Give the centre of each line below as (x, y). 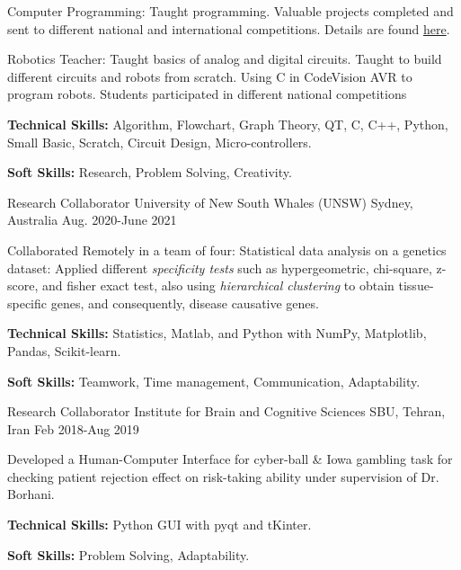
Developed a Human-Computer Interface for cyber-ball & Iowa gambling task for (230, 459)
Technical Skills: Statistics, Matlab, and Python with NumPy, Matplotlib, (217, 333)
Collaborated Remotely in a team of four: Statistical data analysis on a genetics (227, 249)
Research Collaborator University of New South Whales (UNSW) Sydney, (210, 202)
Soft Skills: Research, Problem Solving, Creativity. (150, 172)
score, (23, 285)
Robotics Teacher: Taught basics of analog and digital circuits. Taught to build (225, 59)
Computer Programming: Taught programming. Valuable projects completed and (230, 11)
